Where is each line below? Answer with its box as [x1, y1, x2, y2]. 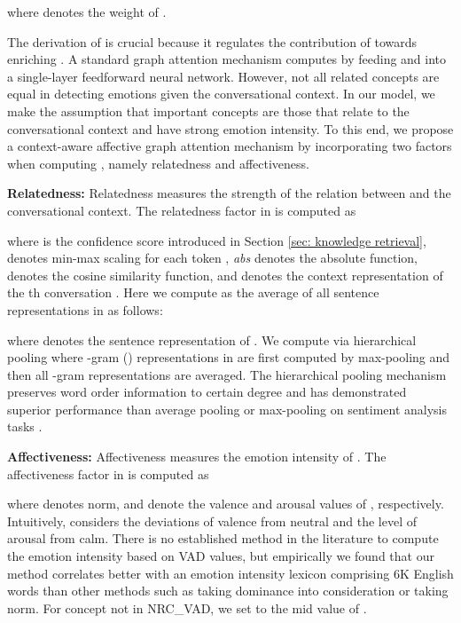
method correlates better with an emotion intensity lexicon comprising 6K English [7, 564, 454, 582]
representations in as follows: [7, 300, 163, 319]
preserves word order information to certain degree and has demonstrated [7, 382, 407, 401]
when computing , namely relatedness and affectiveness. [7, 154, 309, 172]
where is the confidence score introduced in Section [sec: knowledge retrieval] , [7, 231, 426, 249]
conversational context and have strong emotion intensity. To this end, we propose [7, 119, 454, 138]
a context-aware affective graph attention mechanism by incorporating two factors [7, 137, 452, 155]
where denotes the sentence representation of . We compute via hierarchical [7, 330, 417, 349]
